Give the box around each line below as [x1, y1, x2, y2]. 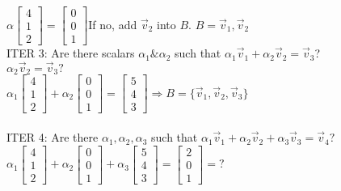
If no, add [88, 15, 137, 32]
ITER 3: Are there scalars [6, 45, 135, 62]
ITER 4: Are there [6, 129, 99, 146]
